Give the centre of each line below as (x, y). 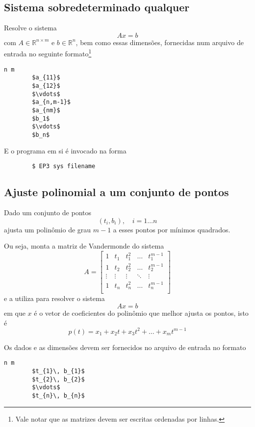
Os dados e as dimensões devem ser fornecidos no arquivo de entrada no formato (125, 347)
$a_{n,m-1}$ (51, 102)
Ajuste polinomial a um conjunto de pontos (116, 192)
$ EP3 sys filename (64, 166)
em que (15, 313)
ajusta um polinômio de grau (48, 229)
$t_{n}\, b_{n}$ (58, 395)
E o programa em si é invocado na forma (65, 150)
